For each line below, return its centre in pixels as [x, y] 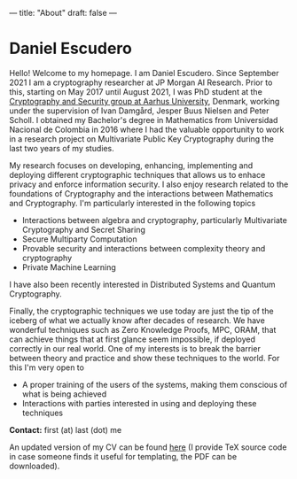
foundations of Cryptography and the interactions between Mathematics [141, 193]
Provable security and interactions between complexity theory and [144, 248]
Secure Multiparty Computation [79, 239]
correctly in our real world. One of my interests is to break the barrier [135, 348]
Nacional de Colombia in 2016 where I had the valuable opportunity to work [147, 129]
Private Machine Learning [69, 267]
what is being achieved [64, 394]
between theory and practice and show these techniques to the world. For [145, 358]
